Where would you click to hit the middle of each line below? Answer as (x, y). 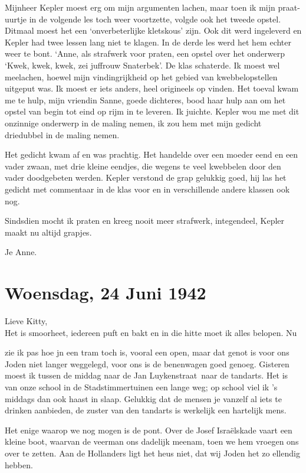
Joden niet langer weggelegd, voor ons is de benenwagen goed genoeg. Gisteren (147, 363)
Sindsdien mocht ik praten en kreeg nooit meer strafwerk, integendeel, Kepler (145, 221)
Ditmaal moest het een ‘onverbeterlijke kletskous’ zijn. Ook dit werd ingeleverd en (153, 30)
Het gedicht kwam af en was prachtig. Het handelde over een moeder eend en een (152, 154)
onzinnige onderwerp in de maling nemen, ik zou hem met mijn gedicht (133, 123)
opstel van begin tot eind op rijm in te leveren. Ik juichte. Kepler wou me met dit (152, 111)
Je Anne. (21, 252)
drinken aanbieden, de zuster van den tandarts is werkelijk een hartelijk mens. (146, 410)
